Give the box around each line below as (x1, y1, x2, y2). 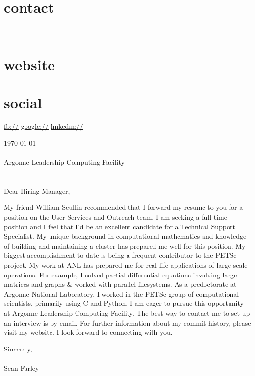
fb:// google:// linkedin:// (4, 121, 83, 131)
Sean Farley (4, 362, 39, 373)
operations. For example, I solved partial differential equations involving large (4, 269, 237, 279)
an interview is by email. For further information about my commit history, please (4, 317, 251, 327)
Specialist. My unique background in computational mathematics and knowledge (4, 231, 247, 241)
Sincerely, (4, 343, 32, 353)
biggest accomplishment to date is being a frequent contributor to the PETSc (4, 250, 237, 260)
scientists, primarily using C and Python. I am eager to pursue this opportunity (4, 298, 244, 308)
